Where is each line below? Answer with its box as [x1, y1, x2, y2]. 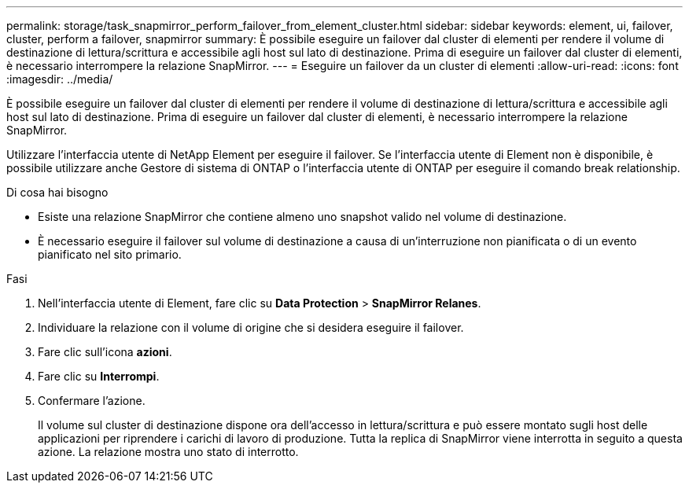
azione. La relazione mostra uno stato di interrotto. [38, 445, 299, 458]
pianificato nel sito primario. [38, 248, 182, 261]
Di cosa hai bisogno [6, 186, 109, 199]
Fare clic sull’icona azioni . [38, 345, 172, 358]
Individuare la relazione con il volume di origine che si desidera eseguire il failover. [38, 321, 464, 334]
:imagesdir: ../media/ [6, 72, 113, 86]
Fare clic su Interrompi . [38, 370, 160, 383]
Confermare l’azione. [38, 394, 146, 407]
